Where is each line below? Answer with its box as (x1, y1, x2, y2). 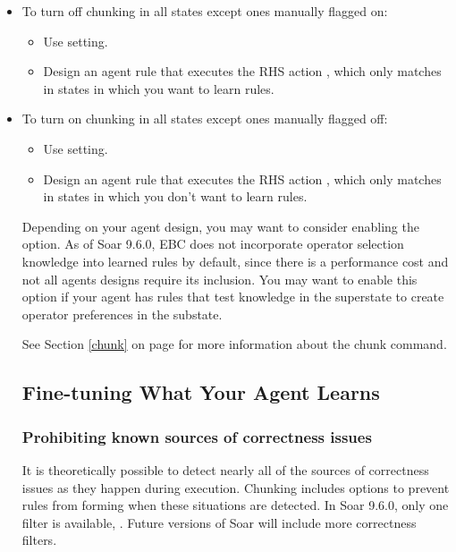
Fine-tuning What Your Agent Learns (21, 378, 380, 406)
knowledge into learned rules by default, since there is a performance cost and (21, 251, 449, 270)
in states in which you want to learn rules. (43, 79, 274, 98)
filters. (21, 531, 57, 549)
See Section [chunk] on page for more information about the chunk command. (21, 335, 447, 353)
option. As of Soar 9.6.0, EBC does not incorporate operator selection (21, 234, 404, 253)
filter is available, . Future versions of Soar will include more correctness (21, 513, 417, 531)
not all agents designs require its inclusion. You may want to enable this (21, 269, 418, 288)
